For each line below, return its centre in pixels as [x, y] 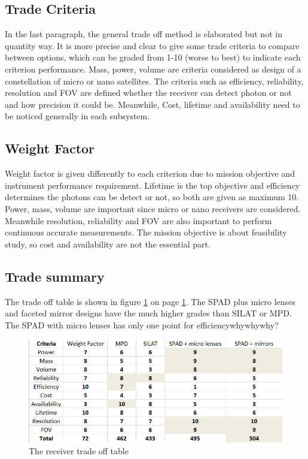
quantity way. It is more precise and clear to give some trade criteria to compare [152, 45]
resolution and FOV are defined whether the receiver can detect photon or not [148, 93]
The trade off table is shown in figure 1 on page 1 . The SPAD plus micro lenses [150, 301]
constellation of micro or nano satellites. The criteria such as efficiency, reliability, [154, 81]
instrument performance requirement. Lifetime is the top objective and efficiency [153, 185]
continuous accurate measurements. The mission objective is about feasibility [146, 232]
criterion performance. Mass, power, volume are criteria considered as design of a [153, 69]
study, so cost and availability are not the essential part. [108, 244]
